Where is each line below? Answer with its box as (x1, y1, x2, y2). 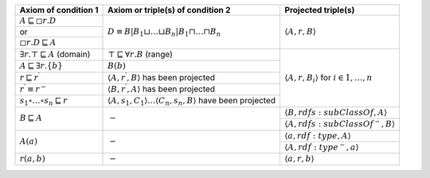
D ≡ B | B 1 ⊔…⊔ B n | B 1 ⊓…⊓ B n (107, 26, 221, 39)
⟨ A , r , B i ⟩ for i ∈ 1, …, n (284, 72, 373, 84)
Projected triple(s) (284, 5, 355, 15)
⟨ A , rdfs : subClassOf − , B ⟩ (284, 117, 396, 130)
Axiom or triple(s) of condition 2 (107, 5, 231, 15)
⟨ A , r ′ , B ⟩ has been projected (107, 71, 215, 83)
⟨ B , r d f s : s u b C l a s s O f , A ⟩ (284, 107, 388, 118)
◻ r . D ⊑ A (19, 37, 57, 48)
